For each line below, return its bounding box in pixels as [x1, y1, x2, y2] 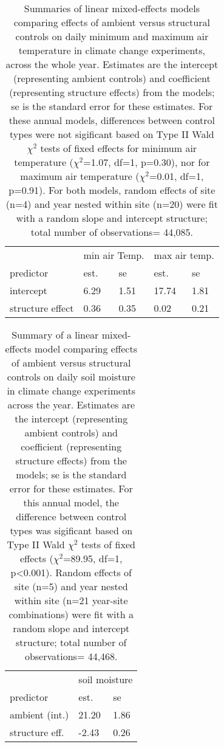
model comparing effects [34, 342, 137, 356]
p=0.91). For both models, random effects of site [8, 183, 216, 197]
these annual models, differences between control [8, 113, 216, 127]
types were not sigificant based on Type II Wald [9, 127, 214, 141]
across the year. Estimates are [7, 398, 135, 411]
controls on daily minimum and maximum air [15, 29, 209, 43]
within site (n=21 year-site [14, 593, 128, 607]
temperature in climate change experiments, [18, 43, 206, 57]
